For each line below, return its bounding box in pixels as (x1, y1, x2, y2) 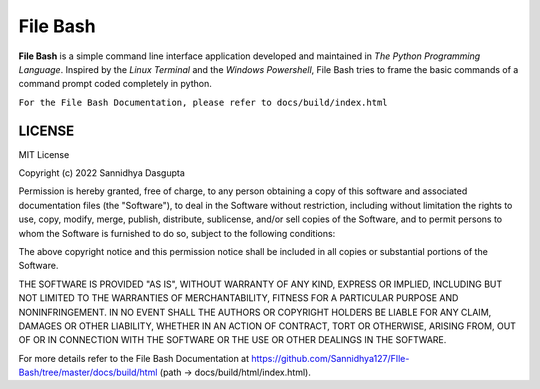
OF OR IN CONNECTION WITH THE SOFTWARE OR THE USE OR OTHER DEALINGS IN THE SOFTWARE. (18, 334, 447, 346)
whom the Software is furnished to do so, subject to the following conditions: (18, 227, 336, 239)
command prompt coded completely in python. (18, 78, 212, 90)
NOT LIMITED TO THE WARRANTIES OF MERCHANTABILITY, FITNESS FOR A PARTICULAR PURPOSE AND (18, 292, 459, 304)
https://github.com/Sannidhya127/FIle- (251, 352, 410, 364)
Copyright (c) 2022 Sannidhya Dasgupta (18, 167, 185, 179)
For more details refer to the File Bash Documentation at (18, 352, 250, 364)
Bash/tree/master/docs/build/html (18, 366, 158, 379)
